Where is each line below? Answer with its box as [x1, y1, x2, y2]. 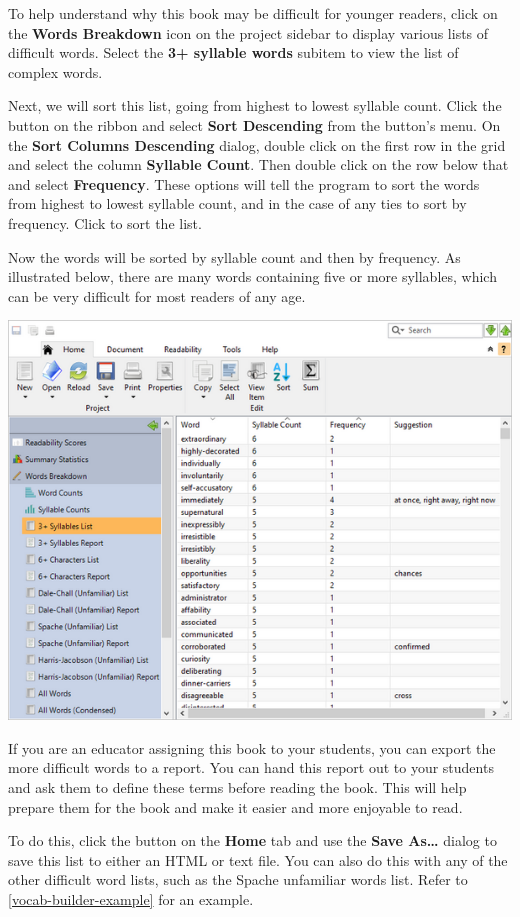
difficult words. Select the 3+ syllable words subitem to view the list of [8, 42, 459, 63]
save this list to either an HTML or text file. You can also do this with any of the [8, 849, 508, 870]
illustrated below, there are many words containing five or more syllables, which [8, 266, 497, 287]
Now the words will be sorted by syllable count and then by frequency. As [8, 246, 461, 267]
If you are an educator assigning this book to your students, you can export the [8, 737, 496, 758]
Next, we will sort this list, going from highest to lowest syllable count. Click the [8, 95, 502, 116]
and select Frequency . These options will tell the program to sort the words [8, 173, 480, 194]
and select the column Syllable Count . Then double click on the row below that [8, 154, 509, 175]
